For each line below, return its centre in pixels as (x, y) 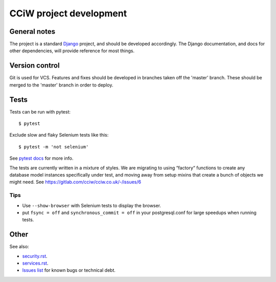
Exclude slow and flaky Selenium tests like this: (59, 135)
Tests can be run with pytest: (40, 112)
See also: (19, 247)
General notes (32, 31)
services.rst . (35, 263)
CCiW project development (68, 13)
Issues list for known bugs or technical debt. (69, 270)
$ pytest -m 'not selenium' (54, 147)
